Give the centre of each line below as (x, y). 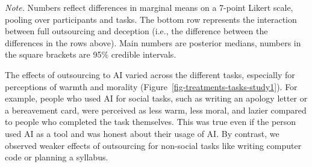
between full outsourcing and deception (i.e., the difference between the (136, 31)
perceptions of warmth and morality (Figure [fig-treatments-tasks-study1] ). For (151, 86)
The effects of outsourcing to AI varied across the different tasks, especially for (150, 74)
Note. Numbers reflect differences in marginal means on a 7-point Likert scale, (149, 7)
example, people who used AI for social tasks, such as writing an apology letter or (156, 98)
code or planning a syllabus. (57, 157)
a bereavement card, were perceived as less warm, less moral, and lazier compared (156, 110)
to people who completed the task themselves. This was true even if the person (151, 122)
